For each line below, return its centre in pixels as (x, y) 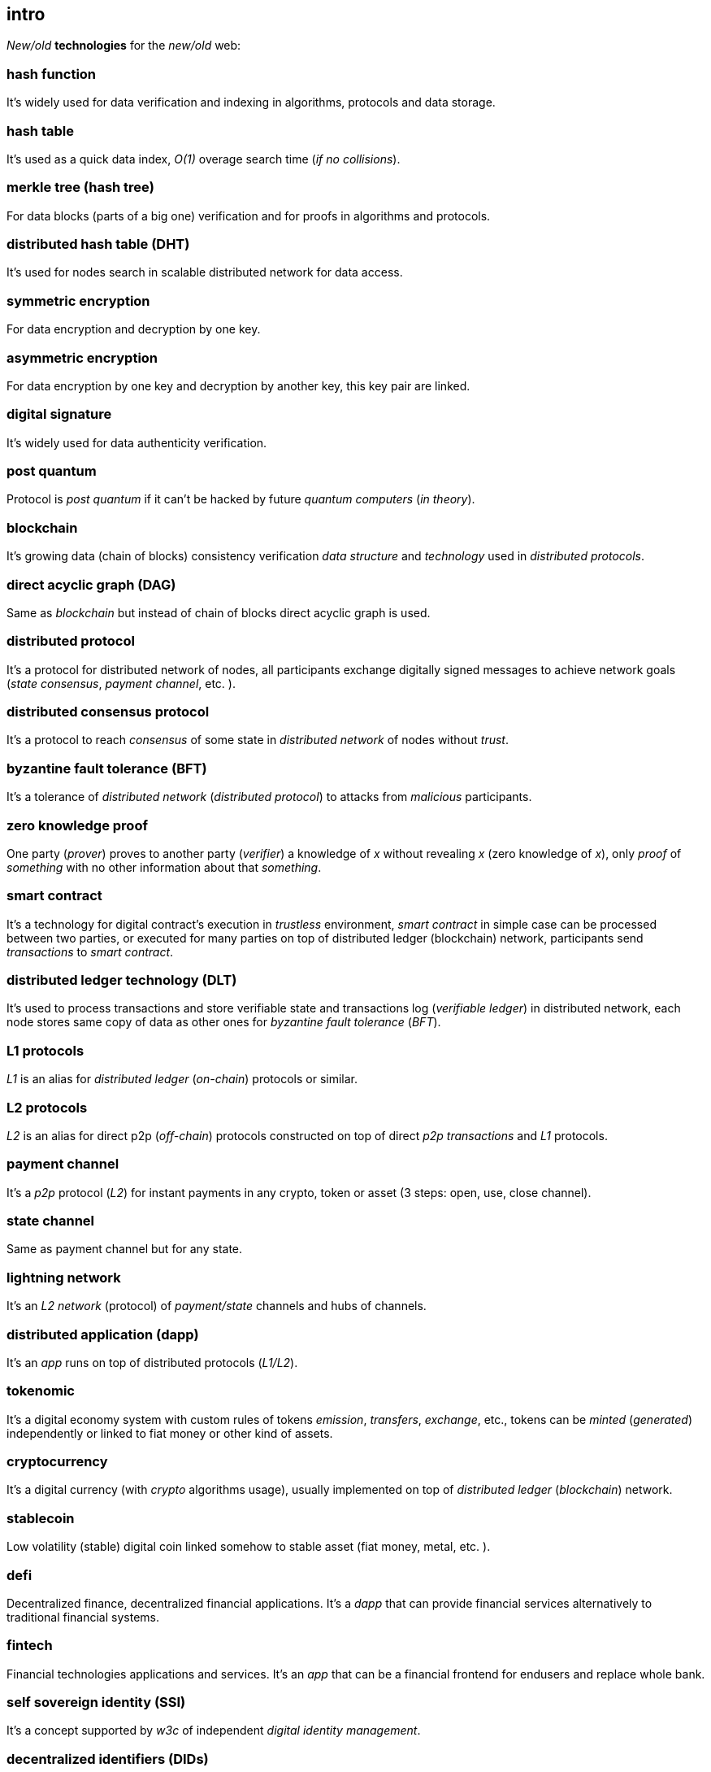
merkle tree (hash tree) (80, 187)
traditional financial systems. (83, 1617)
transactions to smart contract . (90, 951)
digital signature (59, 414)
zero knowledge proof (77, 825)
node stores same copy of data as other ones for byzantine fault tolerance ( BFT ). (224, 1022)
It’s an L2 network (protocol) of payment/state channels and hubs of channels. (217, 1306)
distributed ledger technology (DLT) (122, 980)
